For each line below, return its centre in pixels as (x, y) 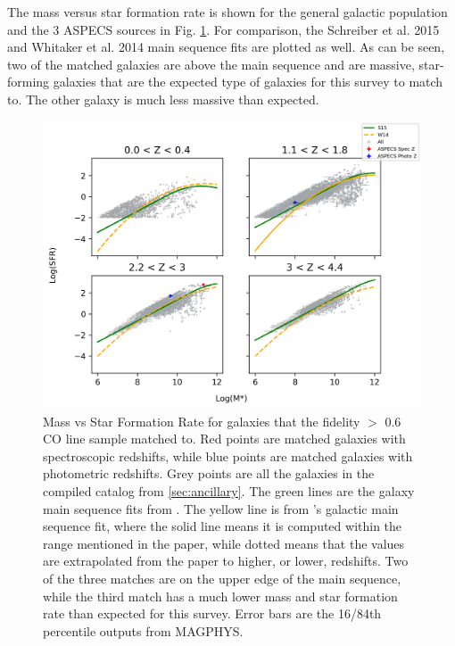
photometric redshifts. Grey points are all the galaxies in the (209, 473)
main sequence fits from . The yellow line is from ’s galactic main (221, 508)
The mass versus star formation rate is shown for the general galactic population (227, 12)
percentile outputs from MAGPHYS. (143, 630)
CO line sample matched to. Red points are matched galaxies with (224, 439)
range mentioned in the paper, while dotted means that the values (224, 543)
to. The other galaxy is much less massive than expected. (163, 99)
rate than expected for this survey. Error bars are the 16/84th (212, 613)
